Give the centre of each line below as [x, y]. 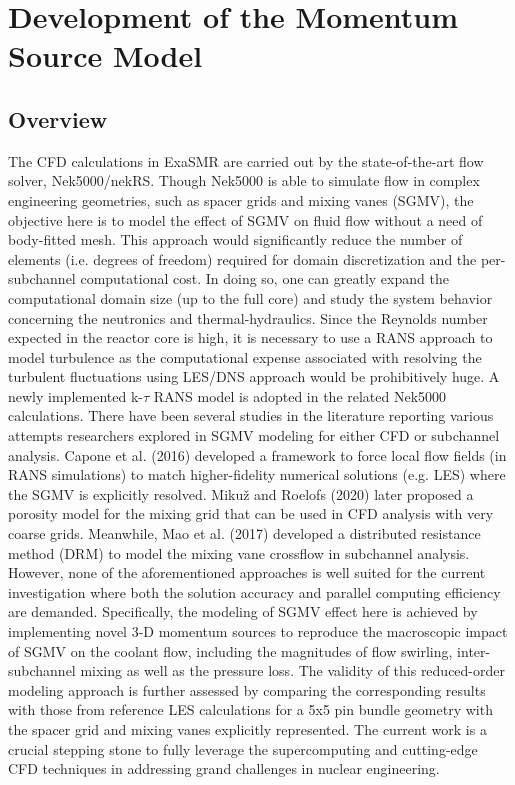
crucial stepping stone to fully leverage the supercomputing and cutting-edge [243, 748]
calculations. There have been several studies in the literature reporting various [251, 415]
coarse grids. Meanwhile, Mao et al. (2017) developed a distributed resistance [244, 533]
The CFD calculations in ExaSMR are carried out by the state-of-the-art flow [246, 160]
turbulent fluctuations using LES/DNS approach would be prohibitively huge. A [254, 376]
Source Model [105, 55]
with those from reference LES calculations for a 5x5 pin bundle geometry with [250, 709]
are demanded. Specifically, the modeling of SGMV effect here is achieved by [243, 611]
